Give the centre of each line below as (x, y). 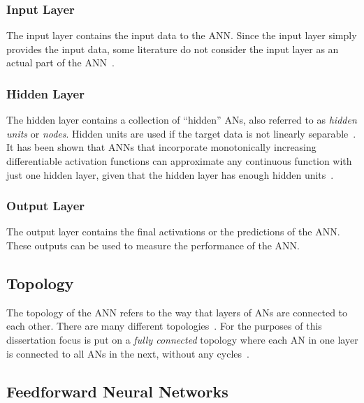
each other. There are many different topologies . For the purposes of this (164, 326)
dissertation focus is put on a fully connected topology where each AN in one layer (182, 339)
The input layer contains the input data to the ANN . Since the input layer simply (182, 35)
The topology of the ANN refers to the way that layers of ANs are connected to (177, 312)
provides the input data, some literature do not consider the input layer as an (173, 49)
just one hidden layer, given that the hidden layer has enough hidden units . (170, 174)
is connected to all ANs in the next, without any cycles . (128, 353)
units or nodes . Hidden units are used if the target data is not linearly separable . (181, 133)
